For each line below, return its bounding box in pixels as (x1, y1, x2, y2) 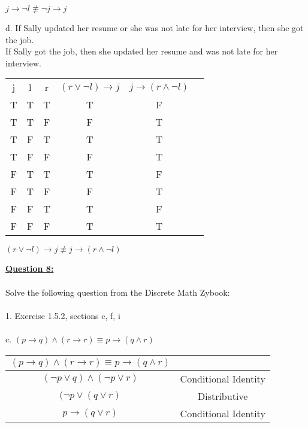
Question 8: (5, 262, 54, 275)
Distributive (197, 388, 248, 403)
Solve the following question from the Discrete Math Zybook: (5, 286, 230, 298)
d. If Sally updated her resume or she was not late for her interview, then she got (5, 22, 304, 34)
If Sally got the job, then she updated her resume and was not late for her (5, 45, 278, 57)
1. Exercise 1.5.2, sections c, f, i (5, 309, 120, 321)
